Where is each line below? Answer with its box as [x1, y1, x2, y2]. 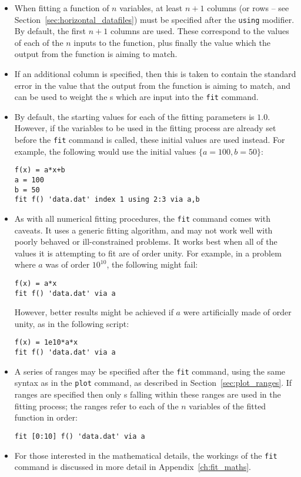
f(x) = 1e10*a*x [14, 338, 78, 347]
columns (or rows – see [207, 2, 289, 14]
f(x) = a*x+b [14, 166, 65, 175]
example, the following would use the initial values [14, 145, 196, 157]
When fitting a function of [14, 2, 109, 14]
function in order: [14, 411, 78, 423]
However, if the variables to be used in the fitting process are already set [14, 122, 276, 134]
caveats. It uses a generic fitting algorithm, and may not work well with [14, 224, 273, 236]
